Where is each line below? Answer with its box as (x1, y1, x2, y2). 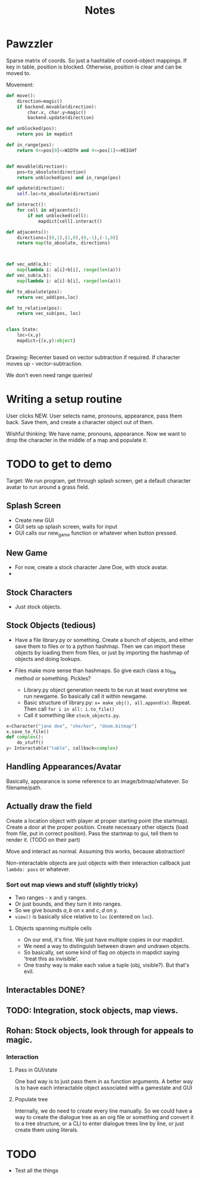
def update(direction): (6, 186, 65, 191)
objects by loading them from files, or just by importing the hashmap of (14, 648, 189, 656)
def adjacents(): (6, 229, 49, 235)
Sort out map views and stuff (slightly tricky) (6, 881, 138, 889)
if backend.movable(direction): (17, 104, 97, 110)
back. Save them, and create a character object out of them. (6, 418, 154, 425)
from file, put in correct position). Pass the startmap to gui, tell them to (6, 830, 179, 837)
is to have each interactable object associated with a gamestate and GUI (14, 1084, 192, 1092)
